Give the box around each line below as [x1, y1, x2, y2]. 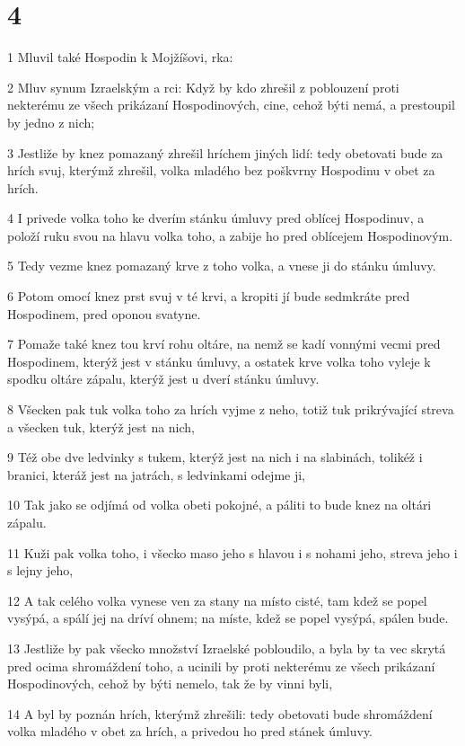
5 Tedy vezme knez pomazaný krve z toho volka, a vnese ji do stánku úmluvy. [7, 256, 436, 275]
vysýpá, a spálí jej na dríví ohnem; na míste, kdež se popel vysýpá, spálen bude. [7, 608, 449, 627]
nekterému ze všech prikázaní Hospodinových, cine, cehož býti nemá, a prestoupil [7, 95, 455, 114]
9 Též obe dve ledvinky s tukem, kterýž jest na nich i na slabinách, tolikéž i [7, 448, 423, 466]
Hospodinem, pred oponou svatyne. [7, 304, 201, 323]
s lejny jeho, [7, 561, 74, 580]
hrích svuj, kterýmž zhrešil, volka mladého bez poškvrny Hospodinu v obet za [7, 161, 435, 180]
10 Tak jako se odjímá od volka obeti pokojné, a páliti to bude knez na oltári [7, 495, 432, 514]
